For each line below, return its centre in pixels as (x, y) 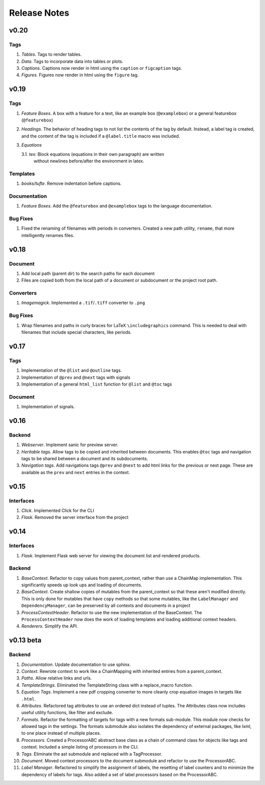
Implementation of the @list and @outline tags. (72, 370)
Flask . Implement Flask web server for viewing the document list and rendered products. (111, 555)
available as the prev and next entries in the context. (76, 472)
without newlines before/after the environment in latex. (89, 161)
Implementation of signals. (48, 407)
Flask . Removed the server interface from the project (75, 517)
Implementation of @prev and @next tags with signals (76, 377)
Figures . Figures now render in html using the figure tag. (80, 75)
